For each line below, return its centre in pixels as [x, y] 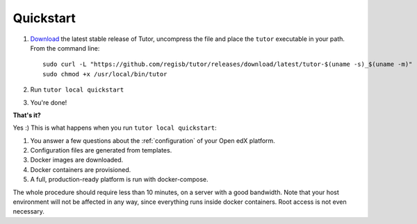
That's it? [27, 115]
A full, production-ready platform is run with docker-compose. [119, 180]
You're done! [49, 102]
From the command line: [65, 48]
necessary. [29, 212]
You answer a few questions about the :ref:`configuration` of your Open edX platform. [153, 140]
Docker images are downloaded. [77, 160]
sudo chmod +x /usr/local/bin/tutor [105, 74]
